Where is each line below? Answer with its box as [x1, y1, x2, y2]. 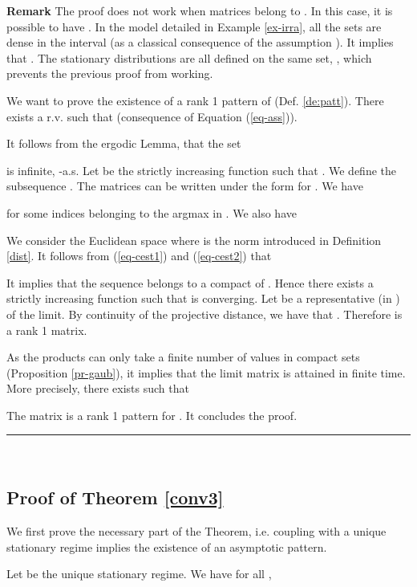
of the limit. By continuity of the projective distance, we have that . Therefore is [6, 305, 403, 322]
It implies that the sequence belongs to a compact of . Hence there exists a [6, 274, 374, 291]
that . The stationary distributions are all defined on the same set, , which [6, 49, 372, 66]
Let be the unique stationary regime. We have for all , [6, 565, 272, 582]
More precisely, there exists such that [6, 380, 189, 397]
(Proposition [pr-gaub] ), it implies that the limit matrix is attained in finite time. [6, 364, 406, 381]
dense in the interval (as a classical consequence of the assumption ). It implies [6, 34, 394, 51]
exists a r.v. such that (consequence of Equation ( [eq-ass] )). [6, 108, 298, 124]
